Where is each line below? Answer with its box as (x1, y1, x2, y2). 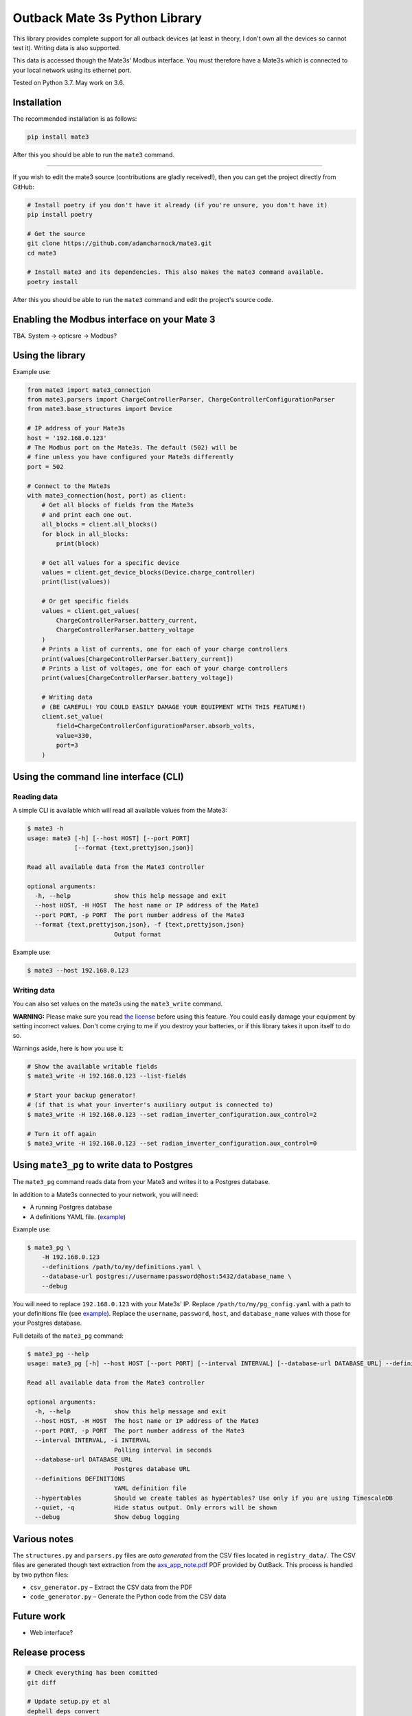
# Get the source (27, 230, 86, 237)
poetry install (27, 278, 78, 286)
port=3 (56, 741, 78, 750)
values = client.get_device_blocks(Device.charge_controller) (41, 568, 255, 577)
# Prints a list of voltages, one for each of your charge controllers (41, 664, 288, 672)
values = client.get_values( (41, 607, 140, 614)
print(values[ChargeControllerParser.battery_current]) (41, 655, 234, 662)
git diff (27, 1678, 57, 1686)
